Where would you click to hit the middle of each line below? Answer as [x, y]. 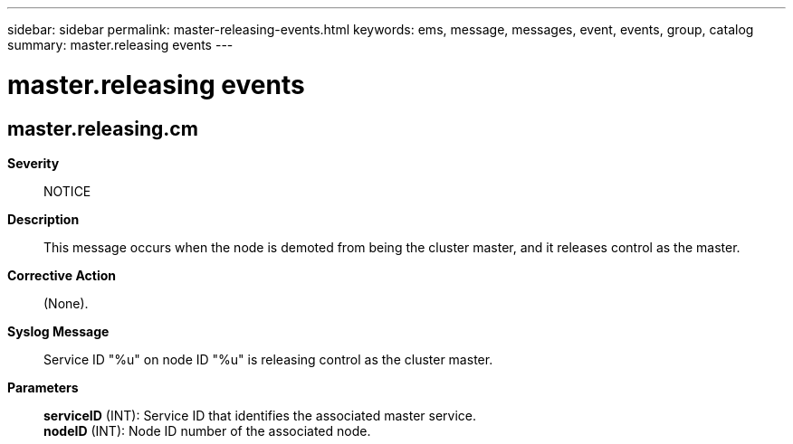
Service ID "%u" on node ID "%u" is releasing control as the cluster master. [268, 359]
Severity [33, 163]
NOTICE [67, 191]
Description [43, 219]
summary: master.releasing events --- [120, 45]
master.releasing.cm [103, 128]
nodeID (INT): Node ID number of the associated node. [207, 430]
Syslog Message [58, 331]
